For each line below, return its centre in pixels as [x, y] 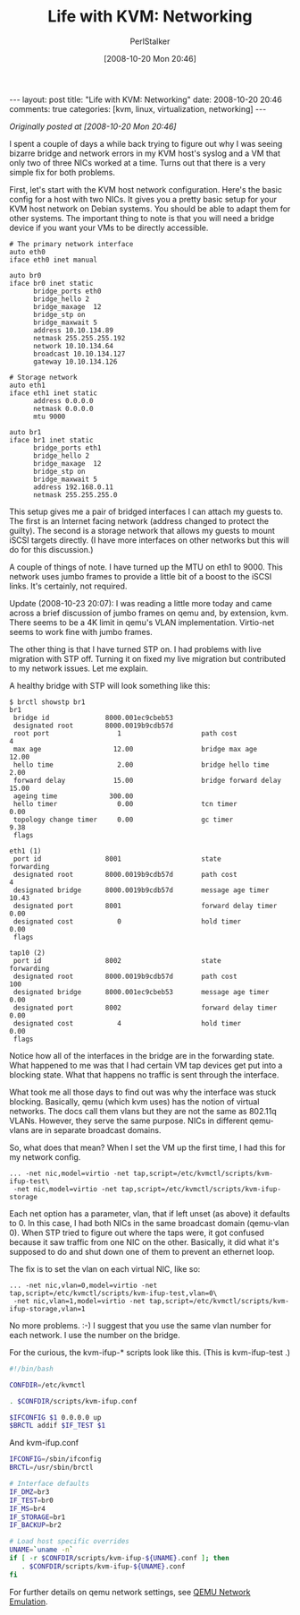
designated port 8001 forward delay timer [145, 906]
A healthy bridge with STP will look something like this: [110, 685]
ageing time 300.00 [73, 796]
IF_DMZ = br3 [29, 1492]
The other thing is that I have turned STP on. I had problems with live [135, 649]
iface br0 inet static [51, 283]
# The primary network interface [71, 244]
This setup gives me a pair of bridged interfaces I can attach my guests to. [146, 511]
